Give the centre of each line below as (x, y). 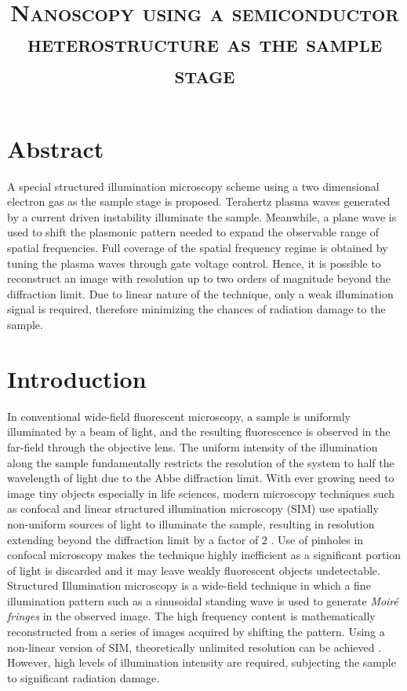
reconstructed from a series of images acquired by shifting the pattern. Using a (196, 632)
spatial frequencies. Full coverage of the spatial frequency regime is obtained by (198, 248)
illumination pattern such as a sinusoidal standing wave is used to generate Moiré (203, 600)
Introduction (77, 378)
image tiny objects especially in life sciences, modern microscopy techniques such (201, 493)
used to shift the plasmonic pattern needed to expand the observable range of (193, 232)
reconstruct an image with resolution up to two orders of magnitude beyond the (199, 278)
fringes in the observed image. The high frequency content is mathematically (191, 616)
